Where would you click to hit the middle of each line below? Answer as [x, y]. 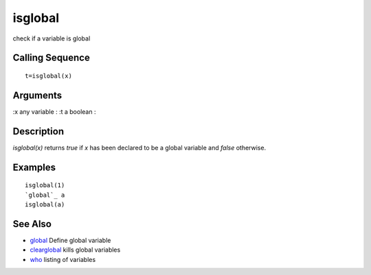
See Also [32, 224]
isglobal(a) [45, 204]
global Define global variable [70, 240]
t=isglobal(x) [48, 76]
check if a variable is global [52, 38]
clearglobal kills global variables [75, 250]
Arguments [37, 95]
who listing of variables [63, 259]
